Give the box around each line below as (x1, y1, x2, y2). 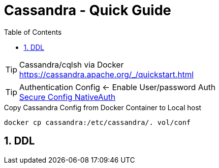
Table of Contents (4, 27, 62, 36)
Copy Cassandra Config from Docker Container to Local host (4, 103, 201, 112)
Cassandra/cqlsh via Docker (19, 59, 124, 70)
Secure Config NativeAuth (19, 92, 116, 102)
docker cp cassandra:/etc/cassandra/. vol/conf (4, 118, 191, 126)
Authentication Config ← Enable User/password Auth (19, 82, 216, 92)
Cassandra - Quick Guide (4, 2, 171, 19)
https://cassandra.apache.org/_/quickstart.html (19, 69, 194, 79)
